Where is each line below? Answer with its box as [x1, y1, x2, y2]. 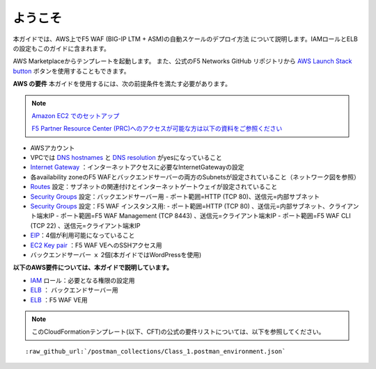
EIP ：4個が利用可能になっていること [30, 231, 135, 240]
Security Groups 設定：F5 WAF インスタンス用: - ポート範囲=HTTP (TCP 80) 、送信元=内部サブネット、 [30, 202, 329, 211]
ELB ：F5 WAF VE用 [30, 295, 88, 304]
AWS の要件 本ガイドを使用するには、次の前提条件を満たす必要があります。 [13, 80, 231, 88]
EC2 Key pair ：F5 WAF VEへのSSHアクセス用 [30, 240, 162, 249]
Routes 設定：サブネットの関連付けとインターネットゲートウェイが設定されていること [30, 183, 278, 191]
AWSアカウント [30, 143, 75, 152]
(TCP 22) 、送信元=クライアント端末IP [30, 221, 141, 229]
